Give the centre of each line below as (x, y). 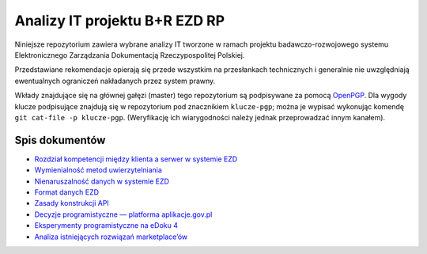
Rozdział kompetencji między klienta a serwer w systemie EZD (136, 159)
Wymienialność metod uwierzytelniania (98, 170)
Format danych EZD (66, 192)
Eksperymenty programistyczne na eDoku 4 (106, 226)
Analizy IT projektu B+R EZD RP (120, 21)
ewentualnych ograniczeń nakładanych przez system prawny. (115, 81)
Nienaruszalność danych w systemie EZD (102, 181)
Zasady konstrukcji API (72, 203)
